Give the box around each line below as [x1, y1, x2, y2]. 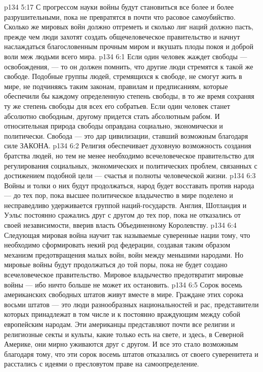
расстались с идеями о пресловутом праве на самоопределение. [4, 358, 199, 369]
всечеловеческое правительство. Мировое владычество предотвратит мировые [4, 269, 244, 280]
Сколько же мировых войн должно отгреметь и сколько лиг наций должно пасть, [4, 21, 253, 32]
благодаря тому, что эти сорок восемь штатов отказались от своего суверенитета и [4, 348, 258, 359]
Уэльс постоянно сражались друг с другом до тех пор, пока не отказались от [4, 210, 241, 220]
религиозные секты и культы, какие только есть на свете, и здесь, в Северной [4, 328, 244, 339]
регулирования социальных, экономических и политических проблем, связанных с [4, 160, 257, 171]
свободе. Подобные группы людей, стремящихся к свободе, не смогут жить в [4, 71, 242, 81]
